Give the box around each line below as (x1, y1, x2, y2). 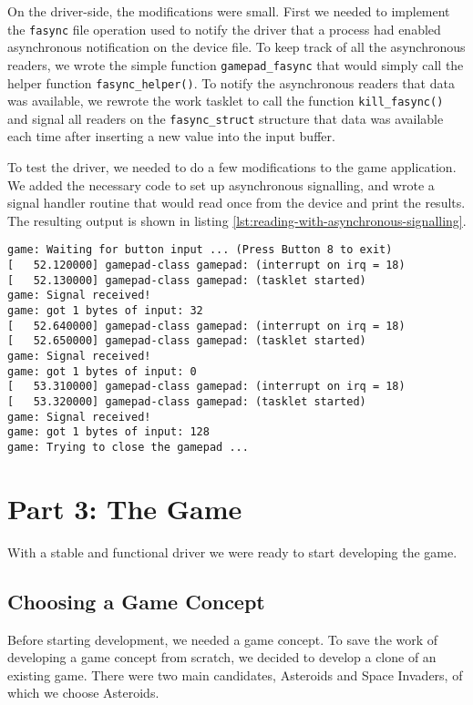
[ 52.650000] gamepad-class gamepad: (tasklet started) (7, 334, 366, 348)
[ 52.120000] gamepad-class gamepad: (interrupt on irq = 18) (7, 259, 406, 272)
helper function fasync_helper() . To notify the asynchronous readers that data (7, 73, 455, 92)
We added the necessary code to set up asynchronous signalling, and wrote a (7, 175, 435, 194)
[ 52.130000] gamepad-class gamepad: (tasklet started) (7, 273, 366, 287)
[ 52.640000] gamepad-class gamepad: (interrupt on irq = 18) (7, 319, 406, 332)
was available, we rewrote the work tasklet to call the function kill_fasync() (7, 91, 444, 110)
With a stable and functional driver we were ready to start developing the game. (7, 542, 458, 561)
